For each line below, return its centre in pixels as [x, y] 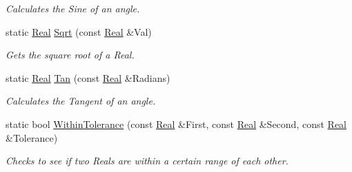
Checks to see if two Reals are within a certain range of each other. [147, 161]
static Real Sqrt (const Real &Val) [79, 31]
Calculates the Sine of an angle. [73, 8]
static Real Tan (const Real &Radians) [88, 77]
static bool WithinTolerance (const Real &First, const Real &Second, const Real [176, 123]
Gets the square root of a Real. [70, 55]
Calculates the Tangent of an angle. [81, 101]
